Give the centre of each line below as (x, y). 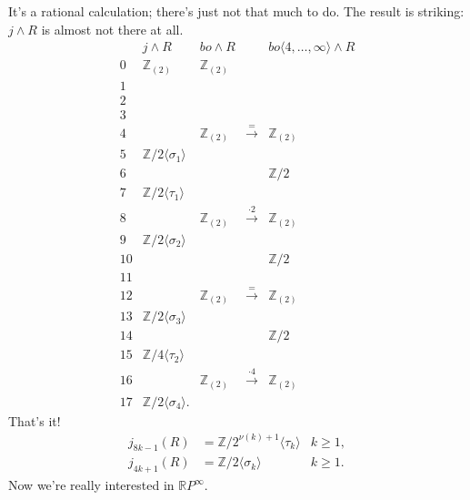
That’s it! (35, 420)
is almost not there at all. (112, 29)
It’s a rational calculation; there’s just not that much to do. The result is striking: (236, 11)
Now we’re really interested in (91, 485)
